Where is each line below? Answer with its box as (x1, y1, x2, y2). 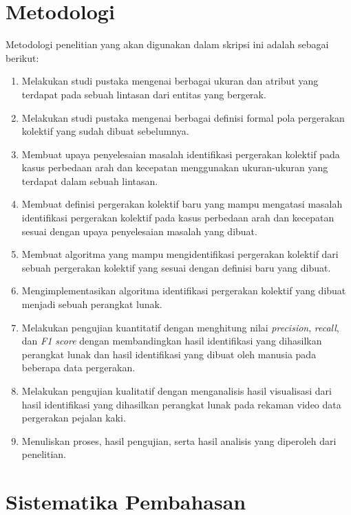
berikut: (6, 50, 39, 65)
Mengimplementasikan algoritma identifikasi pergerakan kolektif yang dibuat (21, 283, 346, 298)
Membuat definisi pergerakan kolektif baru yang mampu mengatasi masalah (21, 197, 343, 211)
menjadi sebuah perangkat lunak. (21, 297, 162, 311)
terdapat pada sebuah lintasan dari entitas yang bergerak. (21, 87, 266, 101)
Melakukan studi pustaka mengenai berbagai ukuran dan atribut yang (21, 74, 319, 88)
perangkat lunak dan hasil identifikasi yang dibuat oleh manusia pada (21, 347, 317, 361)
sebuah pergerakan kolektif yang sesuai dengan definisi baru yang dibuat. (21, 260, 331, 274)
